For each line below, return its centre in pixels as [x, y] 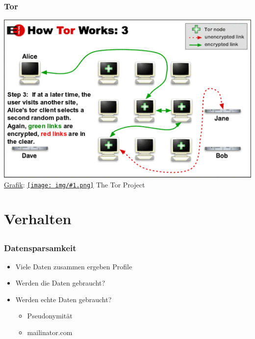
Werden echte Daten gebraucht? [64, 299]
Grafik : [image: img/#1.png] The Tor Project [75, 184]
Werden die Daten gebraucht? [60, 283]
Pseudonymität [50, 316]
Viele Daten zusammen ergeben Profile [74, 266]
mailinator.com [50, 332]
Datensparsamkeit [40, 248]
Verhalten [38, 218]
